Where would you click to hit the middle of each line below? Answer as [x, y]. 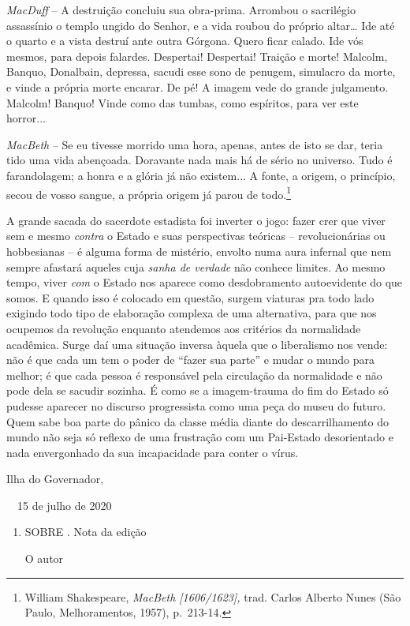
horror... [26, 118]
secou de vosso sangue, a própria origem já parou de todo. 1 [149, 193]
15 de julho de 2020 [64, 505]
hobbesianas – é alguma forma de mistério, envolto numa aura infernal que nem [199, 251]
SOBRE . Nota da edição [86, 532]
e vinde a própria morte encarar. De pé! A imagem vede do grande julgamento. [198, 86]
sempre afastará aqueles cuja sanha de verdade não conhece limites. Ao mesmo [196, 266]
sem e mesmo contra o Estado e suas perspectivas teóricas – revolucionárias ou [196, 236]
